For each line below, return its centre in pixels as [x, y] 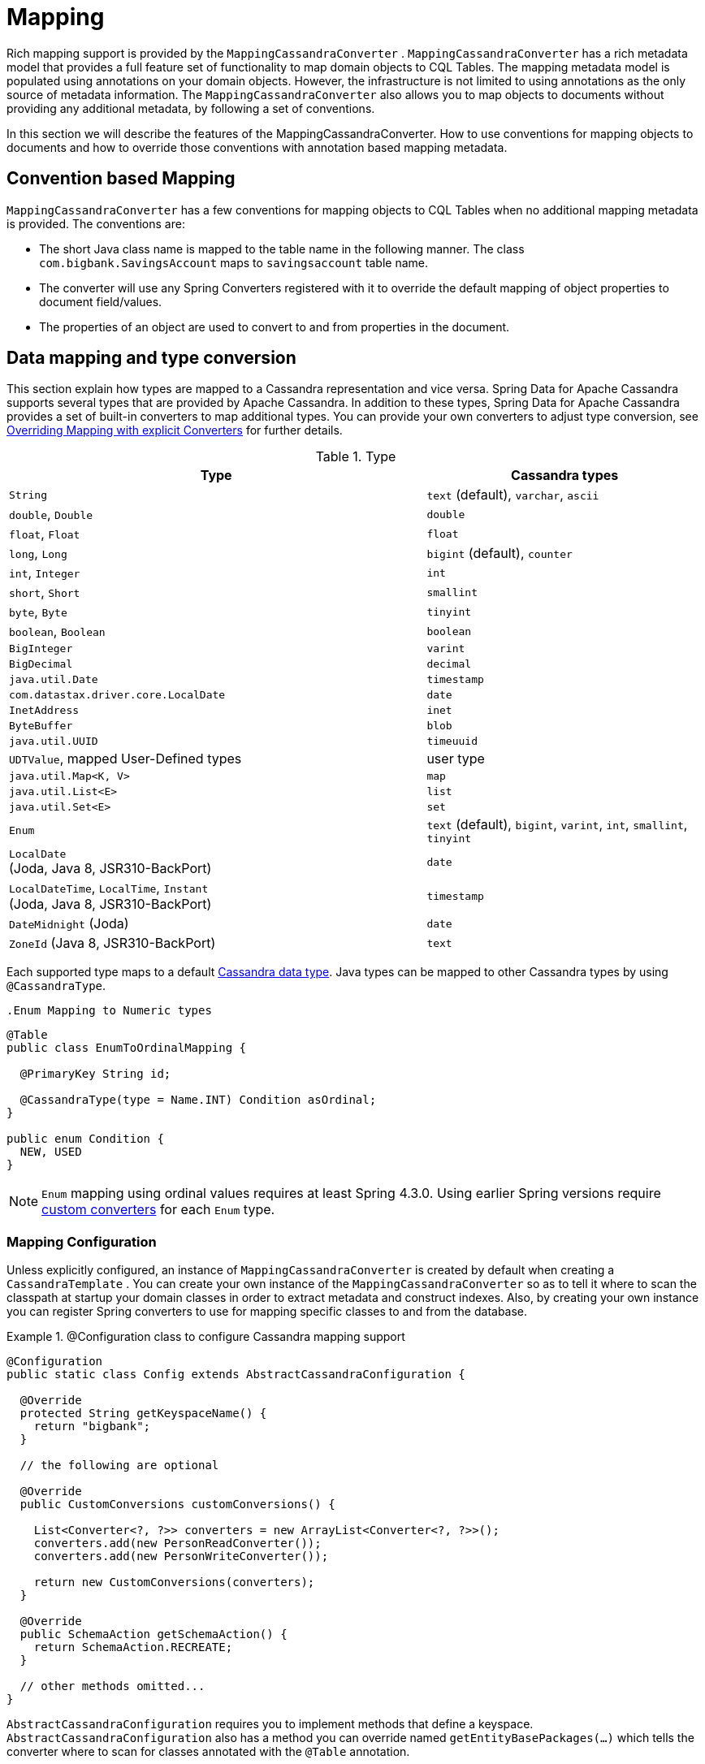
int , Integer [45, 573]
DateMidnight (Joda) [69, 924]
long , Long [38, 553]
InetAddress [44, 711]
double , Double [51, 514]
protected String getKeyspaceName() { [143, 1414]
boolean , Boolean [57, 631]
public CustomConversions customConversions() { [177, 1505]
